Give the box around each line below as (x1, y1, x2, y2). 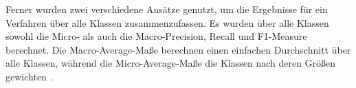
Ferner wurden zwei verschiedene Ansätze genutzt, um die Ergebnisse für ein (5, 2, 328, 16)
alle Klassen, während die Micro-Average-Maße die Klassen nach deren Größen (5, 56, 336, 70)
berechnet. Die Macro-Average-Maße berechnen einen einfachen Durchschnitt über (5, 42, 351, 56)
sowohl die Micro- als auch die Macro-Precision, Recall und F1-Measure (5, 29, 307, 43)
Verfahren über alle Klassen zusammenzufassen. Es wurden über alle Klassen (5, 15, 329, 30)
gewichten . (5, 69, 53, 83)
